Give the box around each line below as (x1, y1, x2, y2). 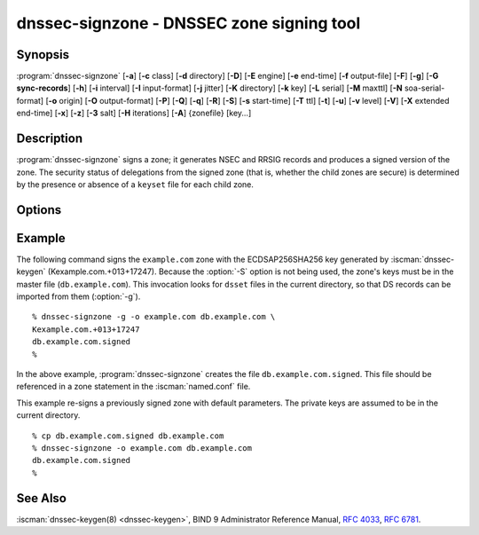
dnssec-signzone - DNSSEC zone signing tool (16, 13, 361, 33)
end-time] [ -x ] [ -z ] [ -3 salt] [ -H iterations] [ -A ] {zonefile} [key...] (16, 107, 252, 119)
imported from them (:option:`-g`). (16, 291, 141, 302)
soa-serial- (404, 83, 445, 93)
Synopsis (16, 47, 70, 62)
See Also (16, 491, 67, 506)
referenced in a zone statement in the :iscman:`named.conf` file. (16, 382, 251, 392)
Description (16, 131, 83, 146)
